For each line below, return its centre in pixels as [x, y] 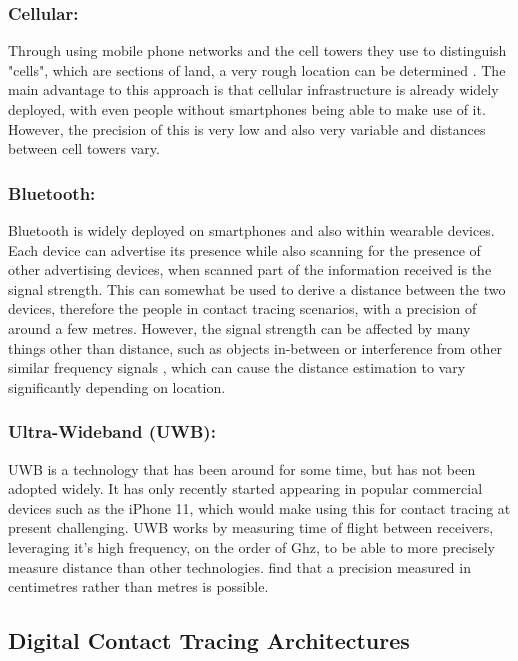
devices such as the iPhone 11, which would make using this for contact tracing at [259, 507]
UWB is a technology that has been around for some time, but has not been [242, 468]
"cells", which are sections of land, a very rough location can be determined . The [257, 69]
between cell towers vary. [84, 148]
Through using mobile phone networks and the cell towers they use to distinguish [257, 50]
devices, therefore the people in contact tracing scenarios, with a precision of [242, 308]
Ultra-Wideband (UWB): [112, 431]
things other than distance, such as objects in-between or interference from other [255, 347]
